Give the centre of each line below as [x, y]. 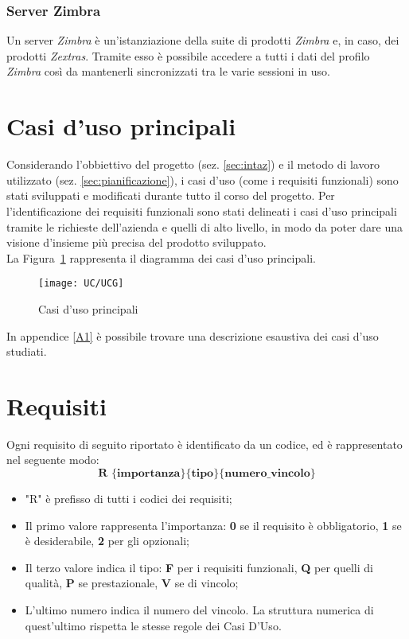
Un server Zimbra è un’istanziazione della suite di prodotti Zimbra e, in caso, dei [203, 40]
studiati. [27, 351]
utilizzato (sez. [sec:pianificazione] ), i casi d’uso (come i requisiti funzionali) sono [203, 179]
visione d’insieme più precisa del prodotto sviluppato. [136, 242]
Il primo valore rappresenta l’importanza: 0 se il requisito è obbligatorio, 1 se [213, 525]
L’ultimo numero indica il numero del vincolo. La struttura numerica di [199, 610]
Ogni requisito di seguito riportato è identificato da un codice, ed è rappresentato [204, 444]
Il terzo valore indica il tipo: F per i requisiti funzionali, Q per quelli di [199, 567]
